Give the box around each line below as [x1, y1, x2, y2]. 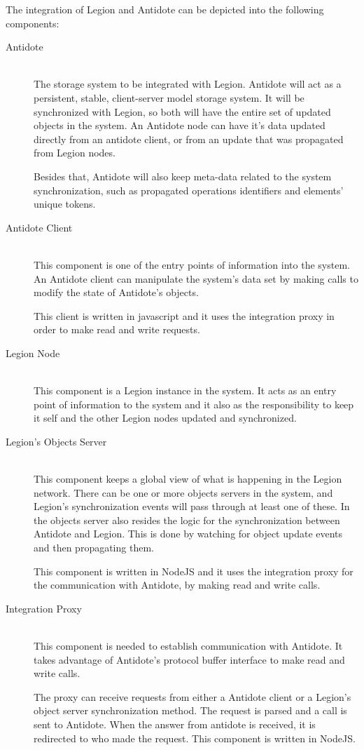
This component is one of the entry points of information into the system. [34, 257, 350, 272]
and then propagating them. [34, 540, 154, 554]
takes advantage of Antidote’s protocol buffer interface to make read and [34, 652, 345, 667]
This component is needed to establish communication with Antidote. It [34, 638, 343, 652]
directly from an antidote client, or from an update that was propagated [34, 131, 344, 146]
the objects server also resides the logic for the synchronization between [34, 512, 340, 527]
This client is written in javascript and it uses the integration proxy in [34, 308, 335, 323]
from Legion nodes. [34, 145, 115, 160]
